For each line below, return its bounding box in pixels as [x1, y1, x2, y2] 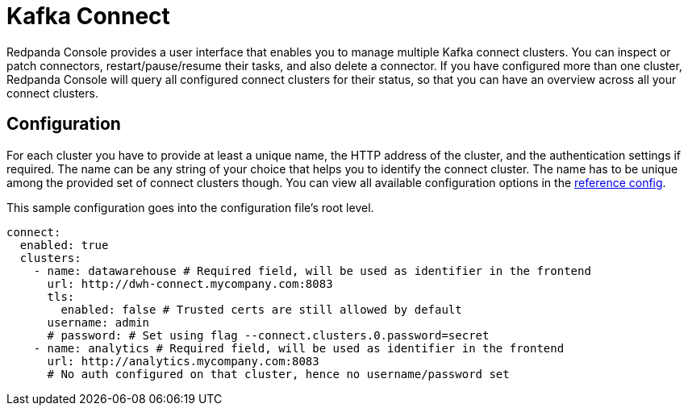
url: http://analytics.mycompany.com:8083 [47, 354, 319, 368]
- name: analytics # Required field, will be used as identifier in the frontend [33, 341, 565, 355]
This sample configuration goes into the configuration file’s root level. [6, 200, 374, 214]
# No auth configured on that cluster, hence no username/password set [47, 367, 510, 381]
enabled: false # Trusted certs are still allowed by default [60, 302, 462, 316]
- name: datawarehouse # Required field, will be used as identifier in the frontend [33, 264, 591, 277]
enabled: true [19, 238, 109, 252]
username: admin [47, 315, 150, 329]
